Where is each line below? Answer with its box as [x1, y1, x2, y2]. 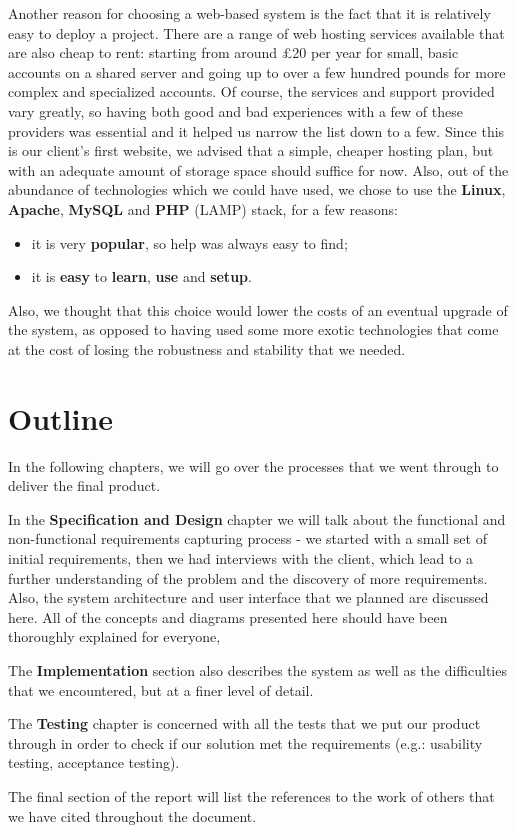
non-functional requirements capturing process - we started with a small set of [8, 528, 487, 549]
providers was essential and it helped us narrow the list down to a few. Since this [8, 120, 505, 141]
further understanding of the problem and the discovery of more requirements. [8, 567, 488, 588]
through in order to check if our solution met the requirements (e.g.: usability [8, 732, 483, 753]
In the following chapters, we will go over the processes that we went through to [8, 455, 499, 476]
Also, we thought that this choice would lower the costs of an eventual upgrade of [8, 299, 508, 320]
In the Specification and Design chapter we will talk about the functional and [8, 508, 506, 529]
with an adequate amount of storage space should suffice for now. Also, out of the [8, 159, 509, 180]
